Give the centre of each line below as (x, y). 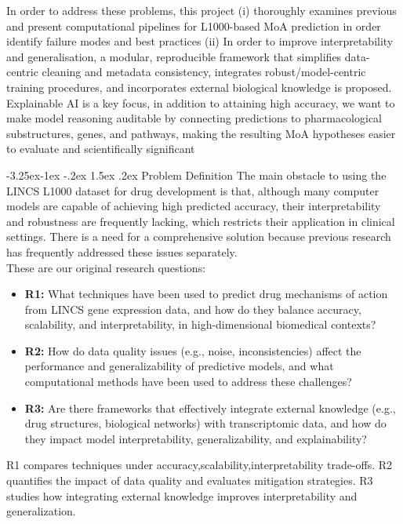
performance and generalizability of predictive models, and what (179, 366)
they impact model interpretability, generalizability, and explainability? (196, 438)
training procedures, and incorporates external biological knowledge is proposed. (199, 87)
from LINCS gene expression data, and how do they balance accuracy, (193, 309)
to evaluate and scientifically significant (101, 149)
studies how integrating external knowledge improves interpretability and (182, 495)
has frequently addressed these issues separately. (122, 251)
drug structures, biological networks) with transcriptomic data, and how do (205, 423)
